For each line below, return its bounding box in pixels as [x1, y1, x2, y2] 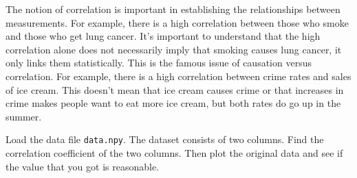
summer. [6, 109, 42, 123]
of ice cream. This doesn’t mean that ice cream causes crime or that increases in [6, 82, 344, 97]
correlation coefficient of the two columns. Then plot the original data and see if [6, 146, 343, 160]
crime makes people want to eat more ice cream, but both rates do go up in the [6, 96, 341, 110]
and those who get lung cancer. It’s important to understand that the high [6, 29, 321, 43]
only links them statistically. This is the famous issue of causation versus [6, 55, 312, 70]
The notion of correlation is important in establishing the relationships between [6, 2, 340, 16]
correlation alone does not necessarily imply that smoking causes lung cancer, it [6, 42, 342, 56]
